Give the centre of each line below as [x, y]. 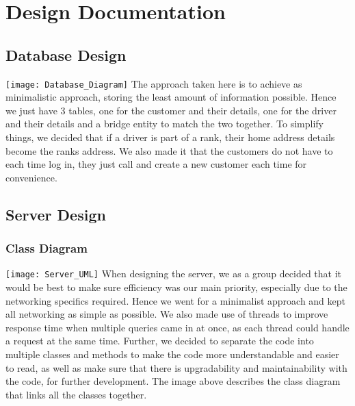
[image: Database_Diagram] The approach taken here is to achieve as [154, 83]
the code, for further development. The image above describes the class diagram [173, 381]
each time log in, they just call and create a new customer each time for [156, 164]
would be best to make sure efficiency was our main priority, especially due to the [176, 287]
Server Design [56, 214]
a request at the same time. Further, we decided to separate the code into [160, 341]
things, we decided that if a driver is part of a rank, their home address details [170, 137]
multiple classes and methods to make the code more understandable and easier [172, 354]
